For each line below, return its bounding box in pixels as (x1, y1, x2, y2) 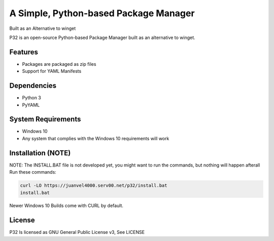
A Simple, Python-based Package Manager (9, 8, 195, 19)
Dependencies (9, 82, 57, 90)
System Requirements (9, 115, 81, 124)
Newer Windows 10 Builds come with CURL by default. (9, 203, 124, 209)
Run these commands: (9, 169, 57, 175)
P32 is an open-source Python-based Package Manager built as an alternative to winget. (9, 34, 195, 41)
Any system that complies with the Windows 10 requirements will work (22, 135, 169, 141)
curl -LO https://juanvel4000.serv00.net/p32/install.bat (20, 183, 167, 188)
